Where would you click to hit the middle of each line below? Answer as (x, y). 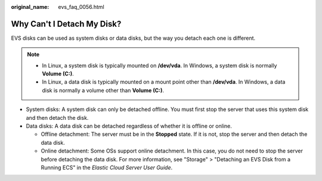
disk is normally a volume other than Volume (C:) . (103, 90)
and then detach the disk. (57, 118)
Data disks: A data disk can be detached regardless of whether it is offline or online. (129, 126)
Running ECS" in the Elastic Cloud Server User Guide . (107, 167)
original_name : (30, 7)
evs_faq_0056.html (81, 7)
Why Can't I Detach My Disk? (66, 24)
